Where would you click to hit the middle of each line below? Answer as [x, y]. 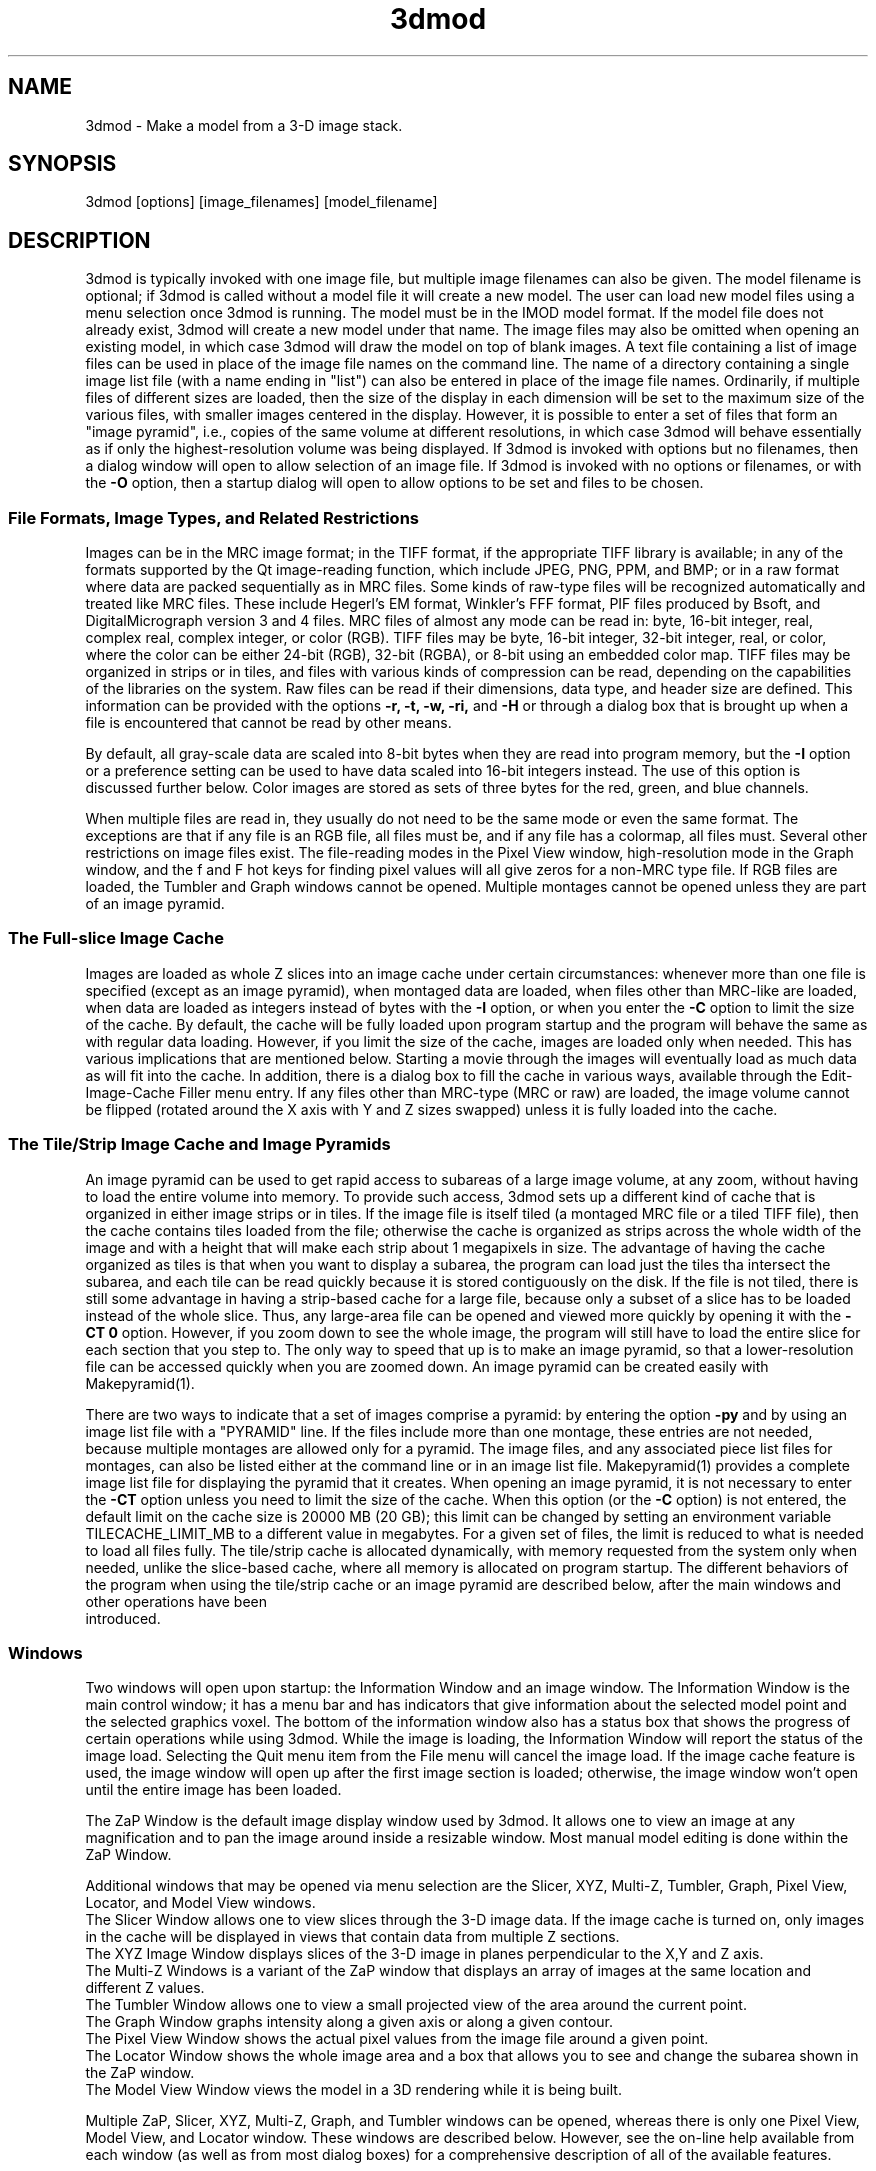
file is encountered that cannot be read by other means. [268, 723]
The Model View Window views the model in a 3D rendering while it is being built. [353, 2090]
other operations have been [176, 1601]
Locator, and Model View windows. [200, 1903]
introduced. [123, 1618]
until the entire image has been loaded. [213, 1790]
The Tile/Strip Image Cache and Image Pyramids [199, 1144]
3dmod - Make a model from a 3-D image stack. [244, 125]
